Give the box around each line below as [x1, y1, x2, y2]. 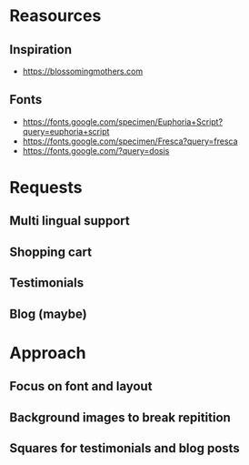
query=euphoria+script [22, 126, 110, 136]
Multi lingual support [9, 213, 130, 228]
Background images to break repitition [9, 409, 232, 425]
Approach [9, 342, 86, 363]
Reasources [9, 5, 102, 26]
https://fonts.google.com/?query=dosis [22, 145, 170, 156]
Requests [9, 177, 83, 197]
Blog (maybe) [9, 306, 88, 321]
